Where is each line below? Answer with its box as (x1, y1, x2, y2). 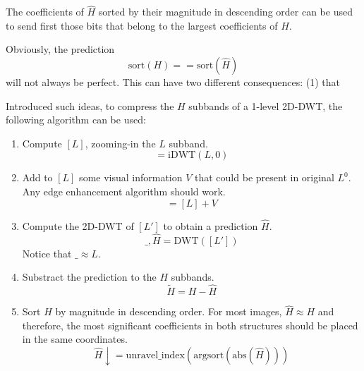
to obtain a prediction (163, 218, 258, 233)
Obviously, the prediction (6, 42, 115, 56)
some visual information (79, 170, 183, 185)
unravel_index (126, 351, 185, 360)
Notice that (22, 245, 72, 260)
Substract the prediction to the (22, 269, 157, 284)
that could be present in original (195, 170, 334, 185)
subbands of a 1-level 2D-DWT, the (188, 98, 343, 113)
